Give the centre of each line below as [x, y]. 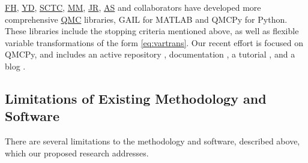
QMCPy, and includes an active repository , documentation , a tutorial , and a [150, 54]
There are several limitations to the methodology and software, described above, [152, 141]
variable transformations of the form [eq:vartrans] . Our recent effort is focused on [154, 42]
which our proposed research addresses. [77, 153]
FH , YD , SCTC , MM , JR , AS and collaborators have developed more [133, 7]
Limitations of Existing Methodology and [136, 98]
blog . [15, 66]
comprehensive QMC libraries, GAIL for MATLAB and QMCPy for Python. [146, 19]
